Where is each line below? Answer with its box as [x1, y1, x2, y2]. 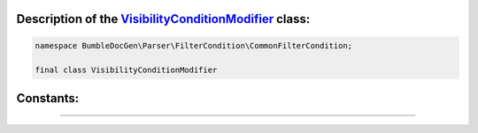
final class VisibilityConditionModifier [35, 65, 218, 75]
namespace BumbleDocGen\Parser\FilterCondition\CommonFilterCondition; [35, 41, 353, 50]
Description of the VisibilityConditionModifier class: [16, 11, 311, 26]
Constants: [16, 91, 80, 106]
